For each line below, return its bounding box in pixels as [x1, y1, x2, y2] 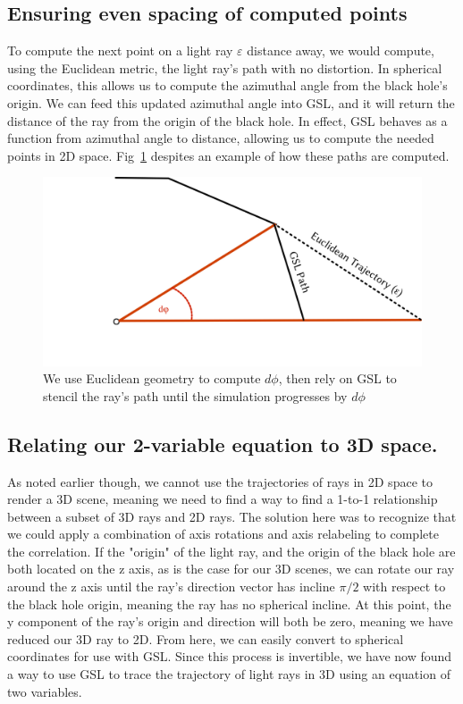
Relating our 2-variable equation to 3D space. [7, 430, 438, 457]
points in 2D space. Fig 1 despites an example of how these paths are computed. [7, 146, 450, 164]
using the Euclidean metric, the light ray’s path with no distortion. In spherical [7, 58, 442, 77]
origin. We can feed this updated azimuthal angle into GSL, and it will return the [7, 93, 455, 112]
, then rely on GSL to [278, 369, 397, 388]
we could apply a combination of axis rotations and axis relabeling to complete [7, 524, 439, 543]
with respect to [363, 577, 446, 596]
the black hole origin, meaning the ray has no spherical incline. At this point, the [7, 594, 451, 613]
